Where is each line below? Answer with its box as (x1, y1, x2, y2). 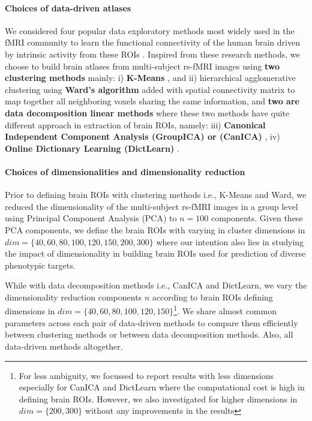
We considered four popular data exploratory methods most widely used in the (5, 24, 295, 37)
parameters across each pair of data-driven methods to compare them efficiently (5, 316, 298, 329)
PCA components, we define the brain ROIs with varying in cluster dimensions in (5, 223, 305, 236)
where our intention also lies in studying (156, 235, 304, 248)
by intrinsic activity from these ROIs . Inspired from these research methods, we (5, 47, 300, 60)
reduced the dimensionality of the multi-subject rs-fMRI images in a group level (5, 200, 298, 212)
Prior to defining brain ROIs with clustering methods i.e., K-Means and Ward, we (5, 188, 307, 201)
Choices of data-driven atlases (5, 1, 131, 14)
